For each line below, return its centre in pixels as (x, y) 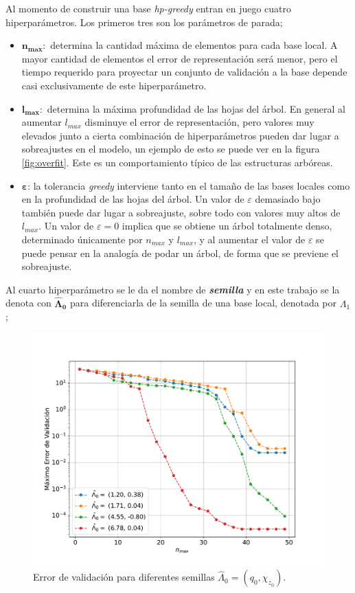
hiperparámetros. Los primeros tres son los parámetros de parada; (144, 22)
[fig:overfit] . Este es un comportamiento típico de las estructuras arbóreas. (177, 162)
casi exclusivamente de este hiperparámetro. (114, 85)
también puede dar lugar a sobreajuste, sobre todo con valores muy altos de (181, 212)
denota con (28, 303)
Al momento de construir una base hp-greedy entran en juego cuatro (149, 8)
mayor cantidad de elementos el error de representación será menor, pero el (180, 58)
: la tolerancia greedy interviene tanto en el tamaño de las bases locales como (189, 185)
